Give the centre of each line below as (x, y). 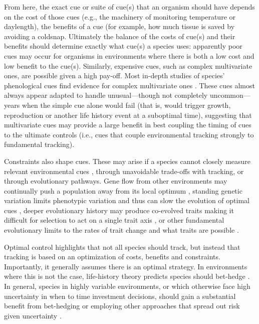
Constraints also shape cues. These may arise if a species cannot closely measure (127, 161)
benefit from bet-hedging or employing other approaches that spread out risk (122, 306)
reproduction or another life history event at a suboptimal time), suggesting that (128, 115)
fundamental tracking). (39, 144)
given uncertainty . (33, 315)
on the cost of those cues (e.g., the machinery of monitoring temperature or (120, 16)
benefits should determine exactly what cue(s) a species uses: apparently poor (123, 46)
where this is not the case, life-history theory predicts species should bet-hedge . (127, 276)
